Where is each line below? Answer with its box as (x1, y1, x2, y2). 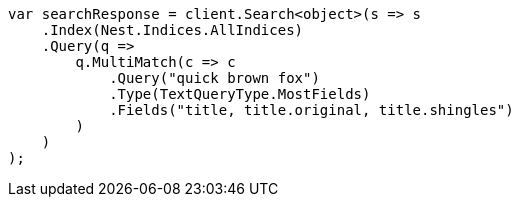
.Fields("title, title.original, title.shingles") (109, 102, 514, 118)
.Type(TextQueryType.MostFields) (109, 86, 371, 102)
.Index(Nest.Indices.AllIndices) (41, 22, 304, 38)
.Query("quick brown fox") (109, 70, 320, 86)
